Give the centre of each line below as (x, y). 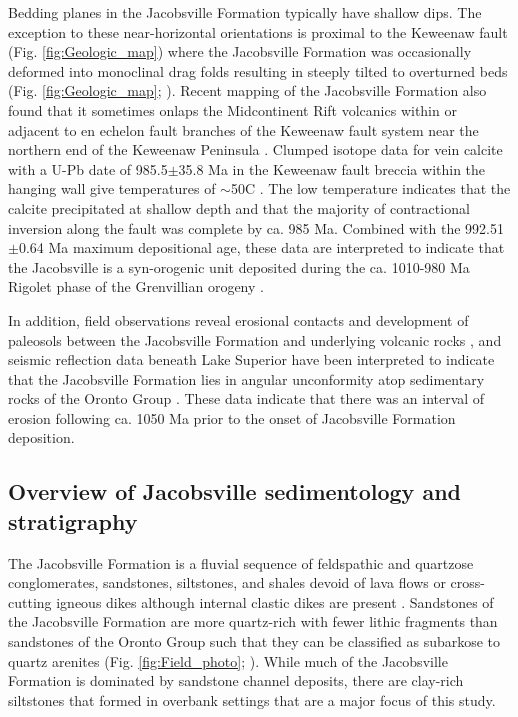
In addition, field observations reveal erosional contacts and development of (238, 319)
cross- (467, 582)
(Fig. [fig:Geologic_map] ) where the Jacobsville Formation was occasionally (240, 51)
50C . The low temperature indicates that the (370, 188)
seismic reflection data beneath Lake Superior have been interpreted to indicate (251, 359)
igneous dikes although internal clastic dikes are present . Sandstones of (275, 601)
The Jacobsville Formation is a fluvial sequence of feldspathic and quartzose (241, 562)
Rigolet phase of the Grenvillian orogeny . (136, 286)
